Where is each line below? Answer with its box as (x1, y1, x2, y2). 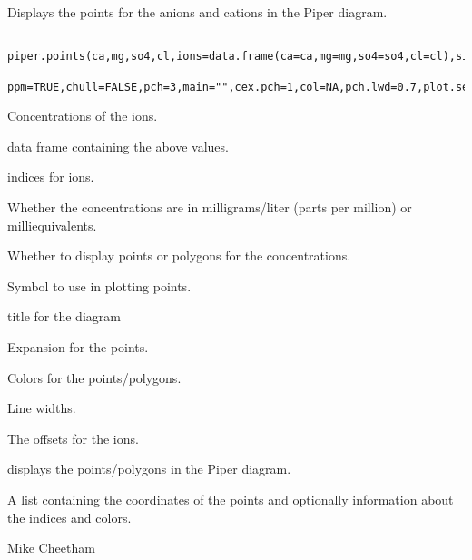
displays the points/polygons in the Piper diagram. (7, 459, 291, 478)
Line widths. (7, 398, 76, 418)
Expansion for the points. (7, 337, 149, 356)
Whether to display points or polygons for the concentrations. (7, 246, 351, 265)
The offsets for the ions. (7, 428, 139, 447)
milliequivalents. (7, 215, 97, 234)
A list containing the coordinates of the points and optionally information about (7, 489, 454, 508)
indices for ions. (7, 167, 94, 186)
